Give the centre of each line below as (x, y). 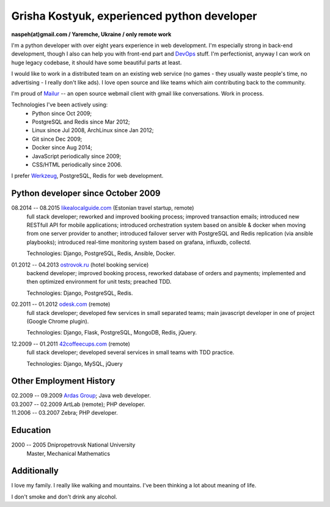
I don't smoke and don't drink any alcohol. (64, 497)
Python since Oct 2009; (62, 113)
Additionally (35, 471)
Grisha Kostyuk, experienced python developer (134, 16)
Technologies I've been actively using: (60, 105)
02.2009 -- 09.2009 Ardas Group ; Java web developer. (81, 396)
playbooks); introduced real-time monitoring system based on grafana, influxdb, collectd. (139, 242)
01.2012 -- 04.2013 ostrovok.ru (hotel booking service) (80, 265)
